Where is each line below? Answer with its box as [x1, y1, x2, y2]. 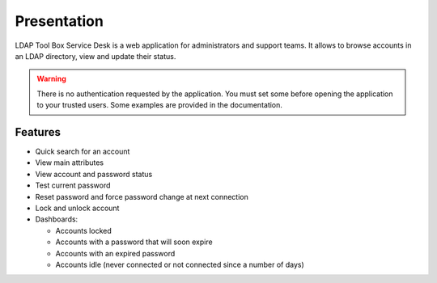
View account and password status [35, 169, 153, 179]
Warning [36, 74, 66, 84]
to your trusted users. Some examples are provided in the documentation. [36, 100, 283, 110]
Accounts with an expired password [55, 248, 176, 258]
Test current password [35, 180, 111, 190]
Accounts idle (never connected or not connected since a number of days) [55, 260, 305, 269]
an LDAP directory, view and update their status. [15, 51, 176, 61]
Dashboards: [35, 214, 78, 224]
